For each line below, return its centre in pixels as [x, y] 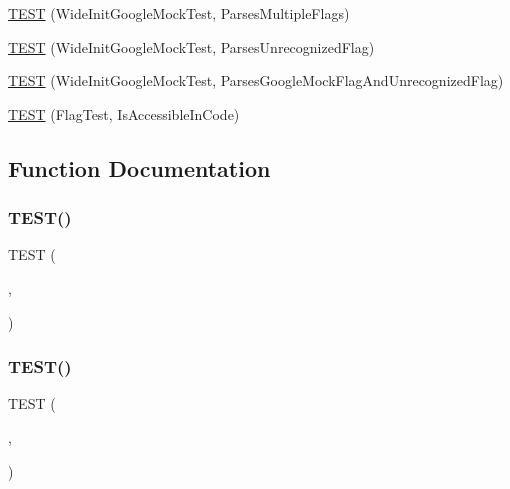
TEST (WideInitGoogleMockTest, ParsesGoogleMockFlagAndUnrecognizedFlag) [256, 80]
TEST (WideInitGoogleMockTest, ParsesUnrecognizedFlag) [191, 46]
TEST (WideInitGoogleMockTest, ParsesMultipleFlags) [179, 13]
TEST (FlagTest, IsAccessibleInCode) [124, 113]
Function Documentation [139, 167]
